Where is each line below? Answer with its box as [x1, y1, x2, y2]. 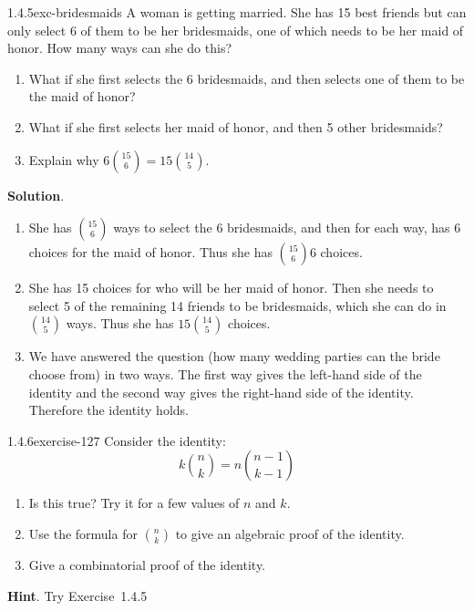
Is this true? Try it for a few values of [28, 493, 240, 513]
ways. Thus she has [66, 314, 174, 333]
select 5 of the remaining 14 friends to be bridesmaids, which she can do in [28, 295, 447, 315]
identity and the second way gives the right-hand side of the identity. [28, 382, 414, 401]
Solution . [7, 185, 65, 204]
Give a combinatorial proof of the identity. [28, 554, 266, 574]
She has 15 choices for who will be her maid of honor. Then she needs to [28, 278, 434, 297]
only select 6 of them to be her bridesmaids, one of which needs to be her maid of [7, 20, 464, 39]
